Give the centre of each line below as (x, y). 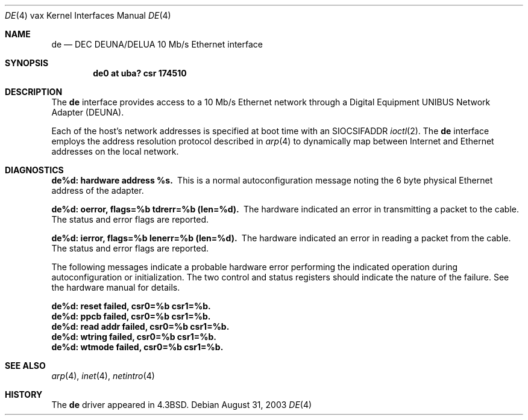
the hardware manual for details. (116, 287)
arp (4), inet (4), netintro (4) (103, 376)
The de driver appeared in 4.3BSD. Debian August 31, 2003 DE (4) (182, 405)
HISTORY (24, 394)
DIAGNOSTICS (34, 170)
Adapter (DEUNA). (88, 112)
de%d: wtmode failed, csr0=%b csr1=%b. (137, 347)
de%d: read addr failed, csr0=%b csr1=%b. (140, 326)
